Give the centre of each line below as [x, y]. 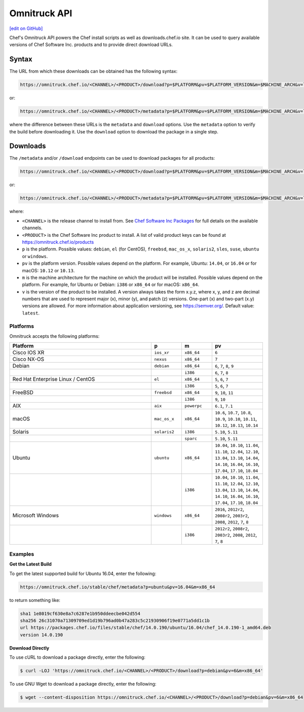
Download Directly [29, 648]
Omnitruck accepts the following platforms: [54, 336]
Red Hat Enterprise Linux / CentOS [54, 379]
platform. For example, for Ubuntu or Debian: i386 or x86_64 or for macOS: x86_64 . [111, 284]
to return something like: [35, 600]
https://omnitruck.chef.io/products [58, 242]
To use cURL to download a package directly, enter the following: [77, 657]
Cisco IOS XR [28, 352]
